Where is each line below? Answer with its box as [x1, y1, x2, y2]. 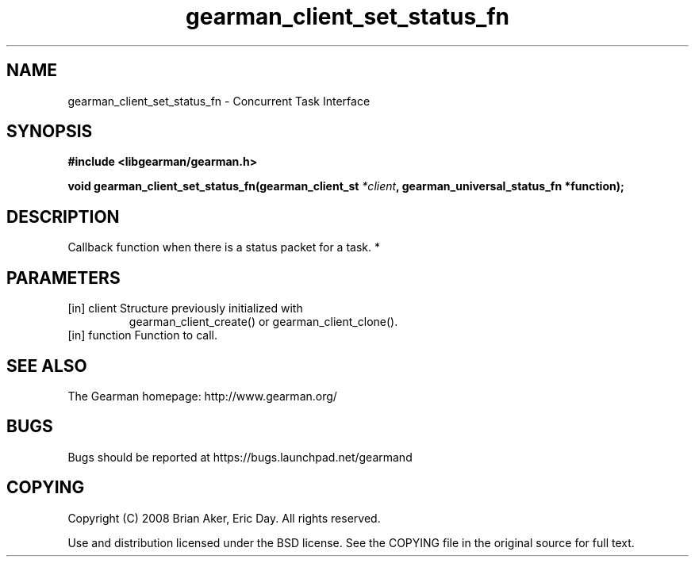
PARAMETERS [6, 267, 121, 288]
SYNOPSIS [6, 121, 93, 142]
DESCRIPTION [6, 206, 120, 227]
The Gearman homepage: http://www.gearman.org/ [67, 389, 337, 403]
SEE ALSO [6, 355, 87, 376]
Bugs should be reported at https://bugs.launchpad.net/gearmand [67, 450, 413, 464]
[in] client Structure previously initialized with [67, 301, 303, 316]
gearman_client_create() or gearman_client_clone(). [129, 315, 398, 329]
